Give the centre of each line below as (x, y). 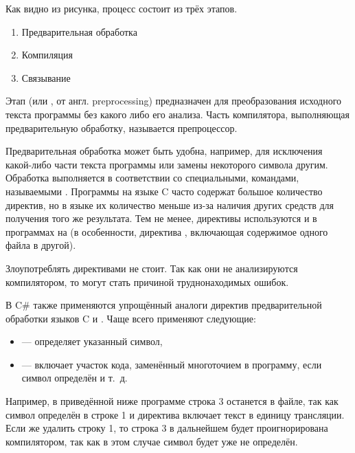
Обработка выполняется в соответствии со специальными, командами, (152, 178)
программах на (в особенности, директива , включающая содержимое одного (167, 231)
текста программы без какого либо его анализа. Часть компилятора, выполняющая (177, 114)
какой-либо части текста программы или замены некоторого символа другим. (167, 164)
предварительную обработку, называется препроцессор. (122, 128)
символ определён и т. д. (75, 378)
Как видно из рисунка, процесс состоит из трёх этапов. (122, 8)
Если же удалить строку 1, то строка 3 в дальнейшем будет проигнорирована (167, 428)
